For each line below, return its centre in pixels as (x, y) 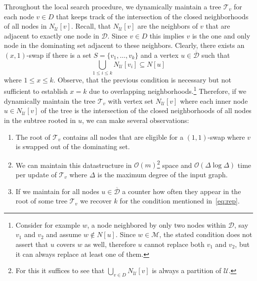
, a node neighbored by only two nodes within (157, 224)
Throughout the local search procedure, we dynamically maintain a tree (113, 6)
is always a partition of (187, 270)
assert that (32, 244)
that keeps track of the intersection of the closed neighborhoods (152, 16)
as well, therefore (110, 244)
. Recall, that (91, 26)
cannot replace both (174, 244)
